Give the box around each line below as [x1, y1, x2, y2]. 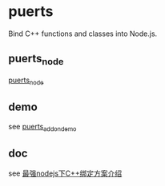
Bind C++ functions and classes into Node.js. [8, 29, 158, 38]
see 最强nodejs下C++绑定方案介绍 [8, 168, 123, 178]
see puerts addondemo [8, 121, 77, 133]
